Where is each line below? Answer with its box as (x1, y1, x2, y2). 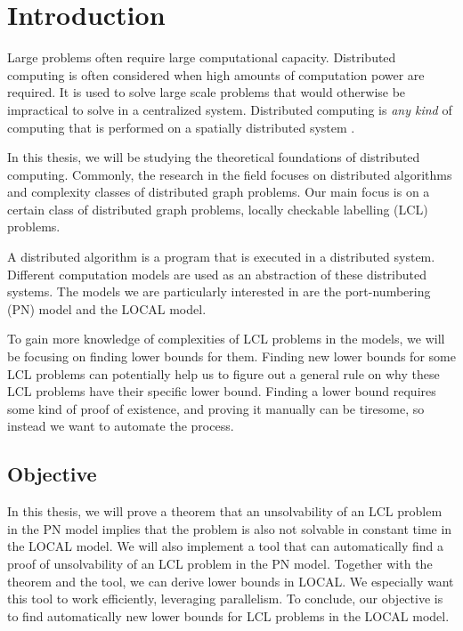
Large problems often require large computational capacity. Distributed (7, 48, 396, 67)
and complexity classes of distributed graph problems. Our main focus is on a (7, 182, 430, 201)
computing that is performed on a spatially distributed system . (7, 117, 355, 136)
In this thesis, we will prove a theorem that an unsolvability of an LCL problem (7, 502, 443, 521)
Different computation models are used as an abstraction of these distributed (7, 264, 426, 283)
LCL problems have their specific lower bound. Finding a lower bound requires (7, 382, 436, 400)
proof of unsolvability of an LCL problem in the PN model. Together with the (7, 554, 433, 572)
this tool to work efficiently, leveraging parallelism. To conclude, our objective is (7, 589, 443, 608)
